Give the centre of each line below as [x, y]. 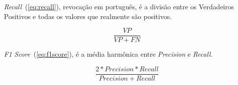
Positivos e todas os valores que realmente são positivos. [88, 16]
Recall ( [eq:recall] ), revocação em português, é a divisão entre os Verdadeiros [119, 6]
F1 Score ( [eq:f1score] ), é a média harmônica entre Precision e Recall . [108, 54]
